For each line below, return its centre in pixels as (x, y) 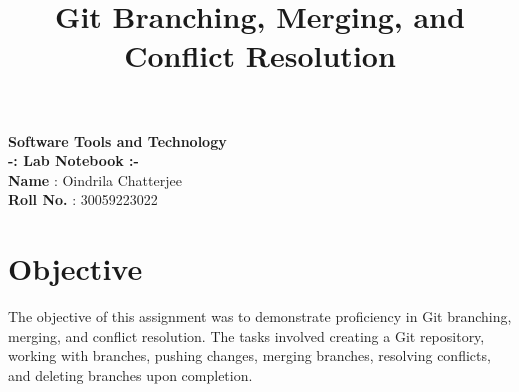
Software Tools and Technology (117, 140)
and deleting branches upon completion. (130, 374)
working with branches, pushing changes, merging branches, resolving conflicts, (249, 355)
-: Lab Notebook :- (73, 160)
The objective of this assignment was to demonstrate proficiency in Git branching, (260, 316)
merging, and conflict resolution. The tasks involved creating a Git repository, (246, 335)
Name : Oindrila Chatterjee (95, 179)
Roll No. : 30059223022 (83, 199)
